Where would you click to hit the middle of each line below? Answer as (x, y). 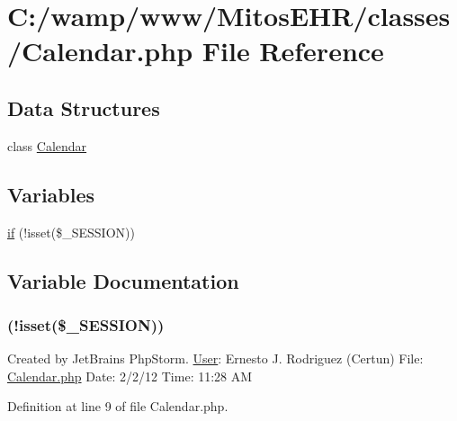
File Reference (293, 51)
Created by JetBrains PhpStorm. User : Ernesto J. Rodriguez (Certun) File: (215, 358)
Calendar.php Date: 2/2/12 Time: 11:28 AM (130, 376)
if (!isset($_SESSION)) (71, 232)
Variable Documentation (123, 280)
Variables (51, 194)
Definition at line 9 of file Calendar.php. (118, 406)
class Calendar (47, 145)
